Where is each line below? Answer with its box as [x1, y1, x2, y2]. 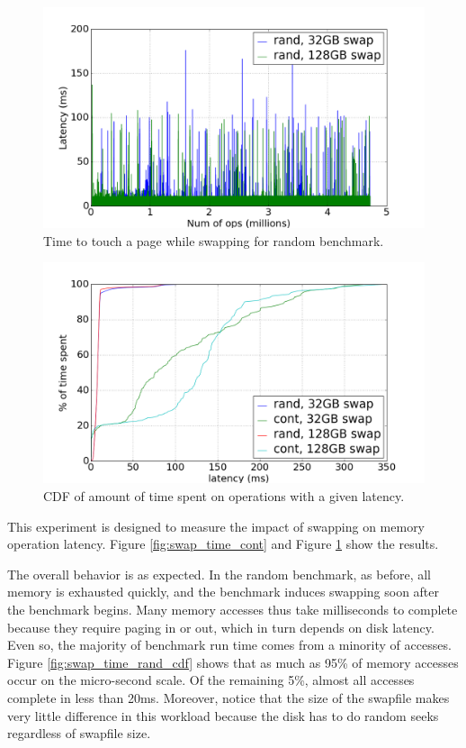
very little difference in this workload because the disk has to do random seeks [7, 706, 439, 725]
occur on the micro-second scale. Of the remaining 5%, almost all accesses [7, 670, 415, 689]
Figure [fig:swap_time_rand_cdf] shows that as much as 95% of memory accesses [7, 652, 459, 671]
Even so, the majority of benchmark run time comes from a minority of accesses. [7, 635, 452, 654]
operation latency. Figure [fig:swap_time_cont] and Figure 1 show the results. [7, 534, 439, 553]
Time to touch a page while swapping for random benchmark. [43, 231, 384, 250]
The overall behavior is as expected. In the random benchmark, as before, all [7, 564, 431, 583]
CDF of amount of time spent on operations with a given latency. [43, 487, 405, 506]
